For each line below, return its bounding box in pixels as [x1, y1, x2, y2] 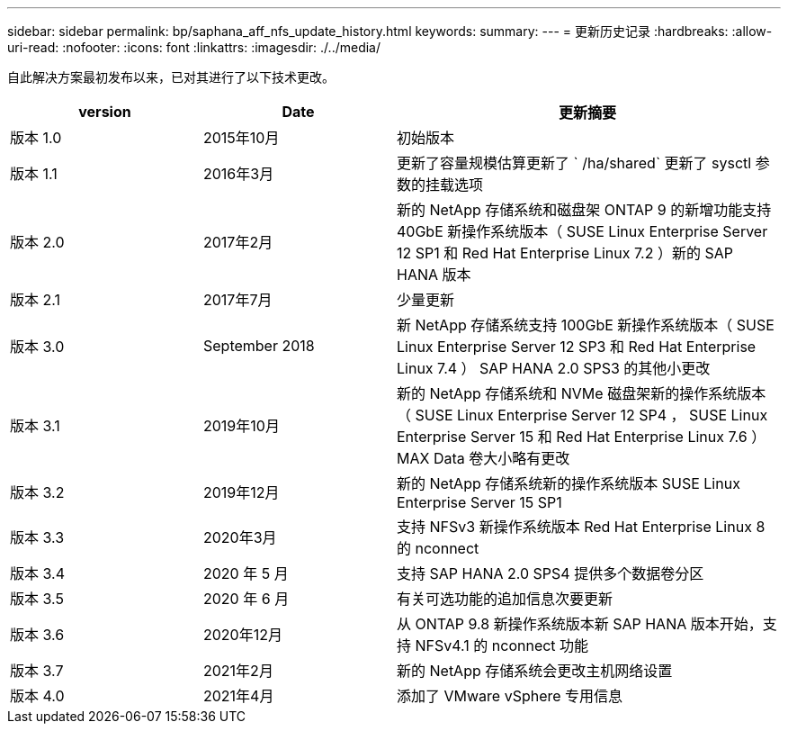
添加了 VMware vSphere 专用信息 [397, 687, 623, 705]
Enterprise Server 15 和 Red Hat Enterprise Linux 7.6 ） [397, 428, 766, 446]
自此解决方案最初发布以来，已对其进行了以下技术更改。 [7, 69, 335, 85]
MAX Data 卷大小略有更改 [397, 449, 570, 467]
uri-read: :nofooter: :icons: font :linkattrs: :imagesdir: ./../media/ [7, 40, 381, 55]
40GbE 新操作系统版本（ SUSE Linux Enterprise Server [397, 222, 768, 240]
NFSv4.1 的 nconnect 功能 [415, 636, 589, 654]
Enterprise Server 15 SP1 [397, 493, 562, 511]
